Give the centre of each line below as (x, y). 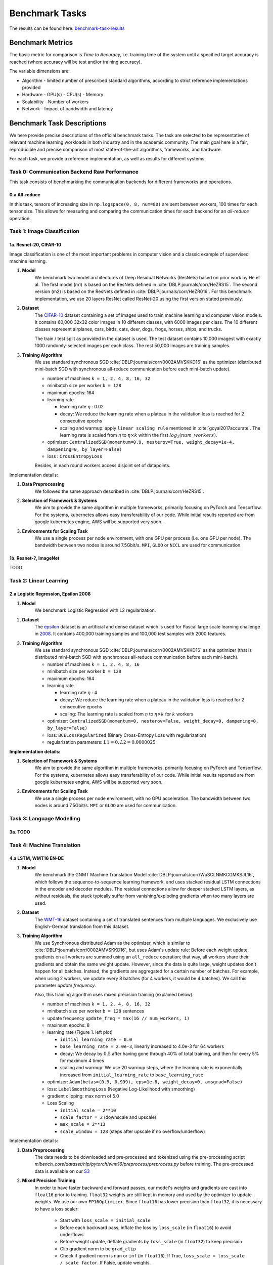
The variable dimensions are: (40, 71)
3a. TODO (20, 832)
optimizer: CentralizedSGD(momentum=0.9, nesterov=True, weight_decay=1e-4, (141, 442)
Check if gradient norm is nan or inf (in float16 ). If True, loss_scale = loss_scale (152, 1256)
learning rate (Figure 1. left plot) (80, 1032)
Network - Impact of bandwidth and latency (67, 109)
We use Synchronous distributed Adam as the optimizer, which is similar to (112, 943)
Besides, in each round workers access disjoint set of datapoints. (102, 466)
